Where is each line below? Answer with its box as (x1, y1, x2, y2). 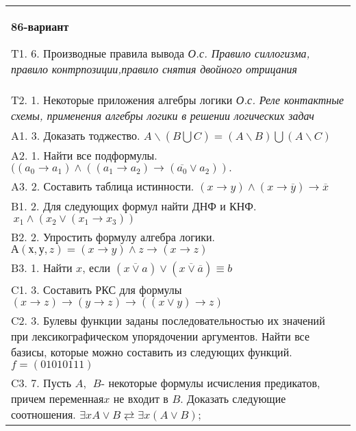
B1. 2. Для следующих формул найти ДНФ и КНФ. (11, 198, 257, 214)
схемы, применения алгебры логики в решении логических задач (11, 108, 314, 123)
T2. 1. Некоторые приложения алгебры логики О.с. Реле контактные (11, 92, 344, 108)
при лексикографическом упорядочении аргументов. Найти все (11, 328, 310, 344)
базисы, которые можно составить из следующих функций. (11, 344, 292, 360)
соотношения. (11, 406, 76, 422)
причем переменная (11, 391, 104, 406)
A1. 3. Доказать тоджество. (11, 127, 140, 143)
